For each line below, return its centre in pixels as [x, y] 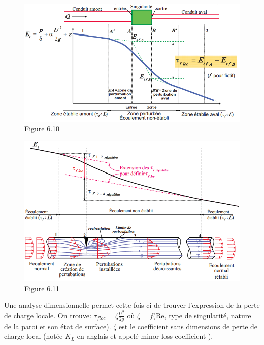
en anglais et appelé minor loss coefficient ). [145, 336]
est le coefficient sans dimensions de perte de [188, 326]
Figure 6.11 [42, 288]
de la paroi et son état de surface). [58, 326]
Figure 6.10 [42, 129]
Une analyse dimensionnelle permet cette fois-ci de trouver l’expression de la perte [132, 305]
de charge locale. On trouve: [48, 315]
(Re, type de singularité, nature [202, 315]
